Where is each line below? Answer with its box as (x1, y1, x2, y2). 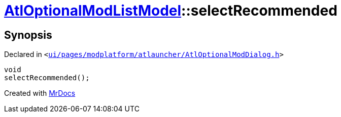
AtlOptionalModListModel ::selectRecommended (4, 2, 337, 19)
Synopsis (4, 28, 52, 41)
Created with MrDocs (4, 89, 76, 98)
